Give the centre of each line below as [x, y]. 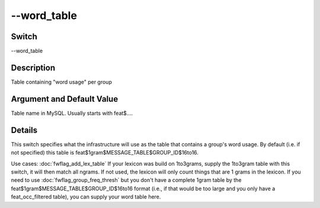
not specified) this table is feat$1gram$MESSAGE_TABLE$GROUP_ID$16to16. [105, 153]
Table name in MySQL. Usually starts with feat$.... [72, 113]
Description [33, 67]
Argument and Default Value [65, 99]
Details [24, 130]
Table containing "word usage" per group [61, 82]
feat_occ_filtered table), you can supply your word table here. [86, 197]
